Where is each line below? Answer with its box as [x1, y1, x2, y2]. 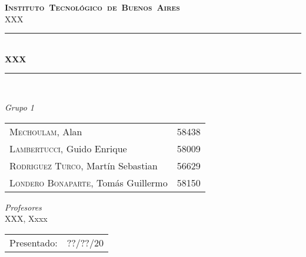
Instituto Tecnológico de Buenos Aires [5, 1, 180, 13]
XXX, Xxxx [5, 212, 48, 225]
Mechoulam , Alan [9, 124, 82, 138]
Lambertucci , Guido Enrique [9, 141, 127, 155]
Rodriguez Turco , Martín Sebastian [9, 158, 158, 172]
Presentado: [9, 235, 58, 249]
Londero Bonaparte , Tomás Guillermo [9, 175, 168, 189]
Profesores [5, 201, 42, 213]
